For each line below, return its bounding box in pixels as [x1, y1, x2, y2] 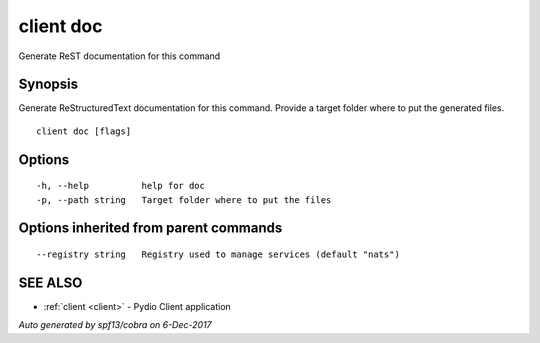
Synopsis [18, 76, 79, 93]
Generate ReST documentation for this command [18, 50, 221, 62]
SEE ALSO [18, 274, 83, 291]
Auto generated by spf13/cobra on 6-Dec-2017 [18, 319, 212, 331]
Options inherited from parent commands [18, 220, 283, 237]
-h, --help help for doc [36, 180, 205, 192]
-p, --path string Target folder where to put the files [36, 194, 332, 205]
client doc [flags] [36, 125, 132, 137]
